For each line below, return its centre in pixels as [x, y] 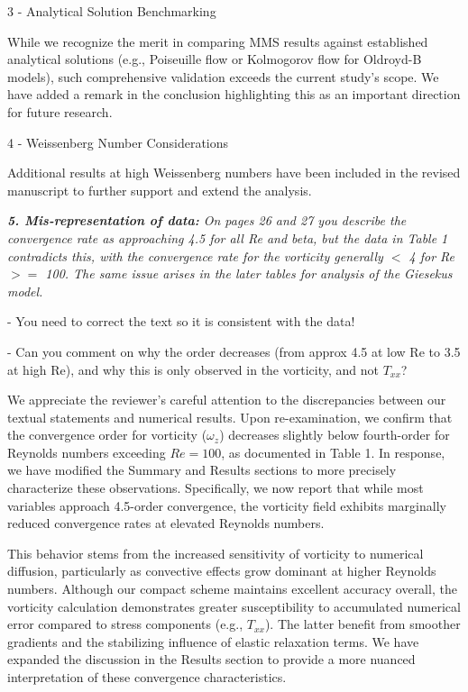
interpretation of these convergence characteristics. [147, 677]
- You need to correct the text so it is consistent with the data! [181, 321]
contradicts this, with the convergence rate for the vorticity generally [195, 255]
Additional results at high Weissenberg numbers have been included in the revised [234, 173]
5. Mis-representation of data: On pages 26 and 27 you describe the [207, 220]
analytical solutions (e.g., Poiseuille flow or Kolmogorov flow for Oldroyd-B [215, 59]
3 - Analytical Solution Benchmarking [112, 11]
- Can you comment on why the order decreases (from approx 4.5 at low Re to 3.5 [234, 351]
